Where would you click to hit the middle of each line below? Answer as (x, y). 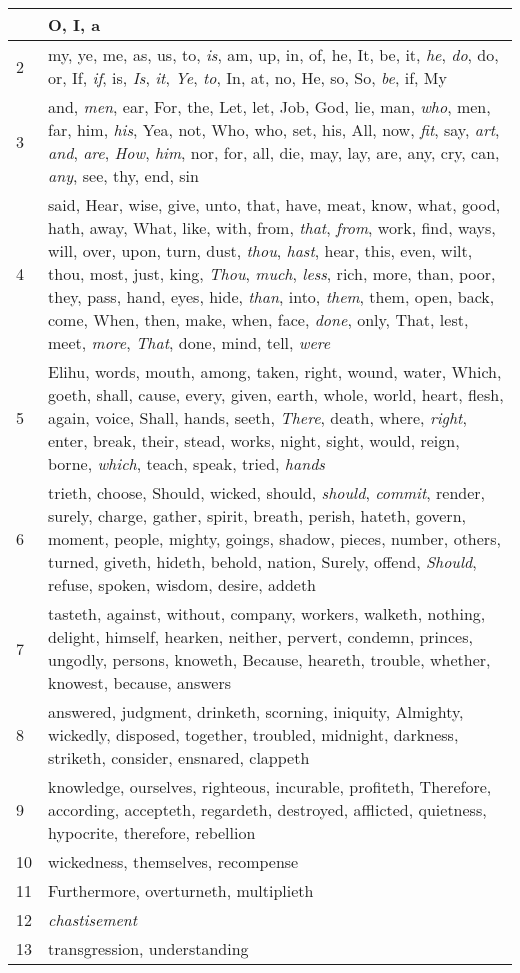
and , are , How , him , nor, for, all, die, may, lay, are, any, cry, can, (274, 152)
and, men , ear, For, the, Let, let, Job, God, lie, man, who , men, (269, 106)
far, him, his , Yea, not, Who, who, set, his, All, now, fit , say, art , (274, 129)
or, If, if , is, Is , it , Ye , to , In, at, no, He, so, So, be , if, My (247, 77)
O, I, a (74, 24)
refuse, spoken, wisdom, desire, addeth (182, 584)
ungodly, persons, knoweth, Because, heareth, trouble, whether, (269, 659)
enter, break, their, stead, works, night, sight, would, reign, (254, 440)
